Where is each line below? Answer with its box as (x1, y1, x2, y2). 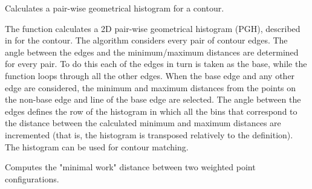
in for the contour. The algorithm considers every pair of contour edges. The (5, 34, 288, 46)
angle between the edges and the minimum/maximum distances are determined (5, 45, 299, 58)
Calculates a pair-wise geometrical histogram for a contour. (5, 2, 224, 14)
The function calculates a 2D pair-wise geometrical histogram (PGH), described (5, 22, 301, 34)
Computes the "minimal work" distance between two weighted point (5, 161, 256, 173)
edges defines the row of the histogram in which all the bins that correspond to (5, 104, 297, 117)
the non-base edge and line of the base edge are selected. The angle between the (5, 93, 301, 106)
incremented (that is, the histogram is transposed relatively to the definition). (5, 128, 293, 141)
